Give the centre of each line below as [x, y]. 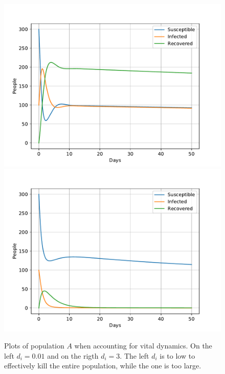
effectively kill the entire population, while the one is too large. [103, 366]
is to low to [177, 355]
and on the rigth [73, 355]
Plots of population [34, 346]
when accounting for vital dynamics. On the [143, 346]
